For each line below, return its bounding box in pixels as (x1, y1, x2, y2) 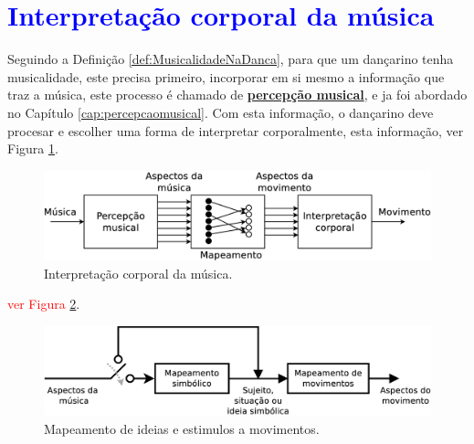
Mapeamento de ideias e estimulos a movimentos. (44, 418, 320, 438)
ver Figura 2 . (7, 294, 80, 313)
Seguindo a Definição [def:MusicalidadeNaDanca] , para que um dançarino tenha (7, 49, 454, 69)
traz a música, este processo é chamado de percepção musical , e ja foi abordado (7, 85, 468, 104)
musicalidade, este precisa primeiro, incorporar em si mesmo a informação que (7, 67, 445, 86)
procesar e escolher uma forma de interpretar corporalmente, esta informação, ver (7, 121, 464, 140)
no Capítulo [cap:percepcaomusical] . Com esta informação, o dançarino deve (7, 102, 434, 122)
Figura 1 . (7, 139, 58, 158)
